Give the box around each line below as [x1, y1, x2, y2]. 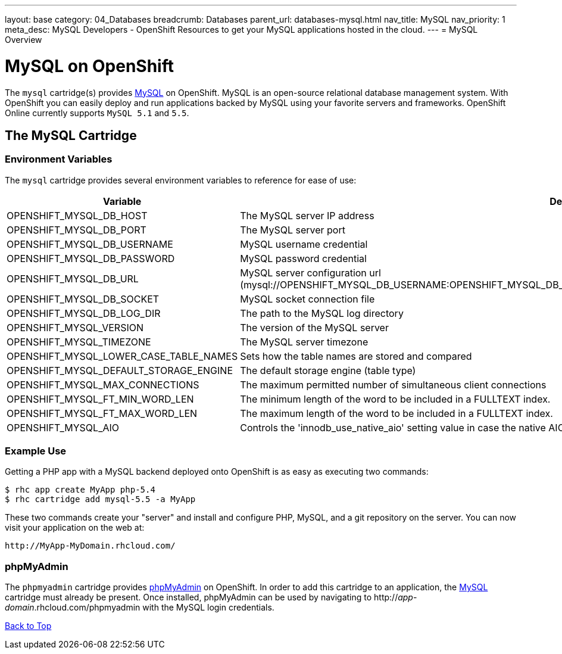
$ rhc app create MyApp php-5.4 [5, 485, 155, 495]
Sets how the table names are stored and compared [240, 350, 472, 362]
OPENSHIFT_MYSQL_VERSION [7, 321, 143, 334]
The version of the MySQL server [240, 321, 389, 334]
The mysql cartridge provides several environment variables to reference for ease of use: [5, 175, 357, 185]
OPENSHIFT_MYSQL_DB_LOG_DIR [7, 307, 161, 319]
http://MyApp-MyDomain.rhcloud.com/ [5, 541, 176, 551]
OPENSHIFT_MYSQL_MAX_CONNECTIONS [7, 378, 199, 391]
